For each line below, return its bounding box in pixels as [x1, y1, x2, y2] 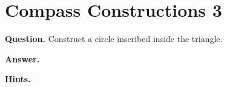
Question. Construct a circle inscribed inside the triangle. [5, 32, 223, 45]
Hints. [5, 73, 31, 85]
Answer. [5, 52, 40, 65]
